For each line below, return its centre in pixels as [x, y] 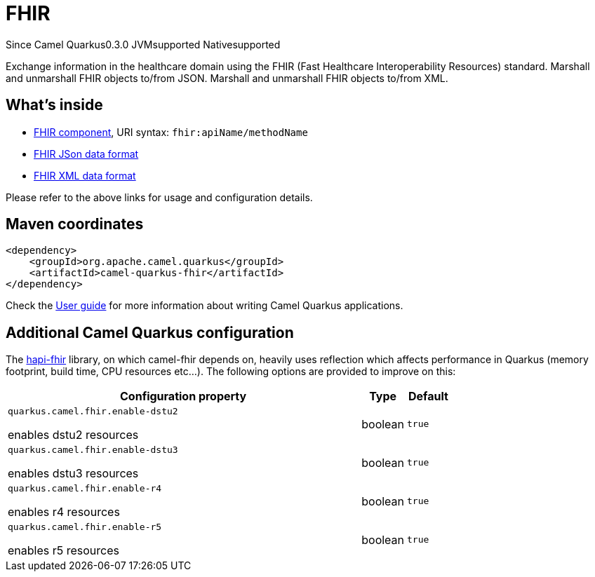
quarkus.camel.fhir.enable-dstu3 [93, 450]
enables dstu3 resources [73, 474]
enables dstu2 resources [73, 435]
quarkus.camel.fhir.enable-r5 [85, 527]
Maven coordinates [75, 224]
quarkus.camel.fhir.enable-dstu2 [93, 412]
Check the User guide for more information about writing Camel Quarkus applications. [205, 306]
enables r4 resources [64, 512]
